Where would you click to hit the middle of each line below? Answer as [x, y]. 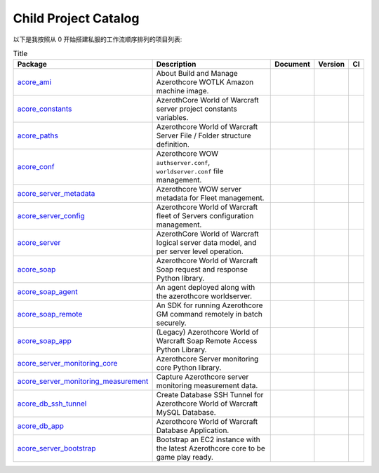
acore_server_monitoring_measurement [83, 381]
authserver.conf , [183, 163]
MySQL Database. [186, 413]
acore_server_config [51, 216]
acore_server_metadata [56, 194]
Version [332, 65]
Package [32, 65]
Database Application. [193, 430]
